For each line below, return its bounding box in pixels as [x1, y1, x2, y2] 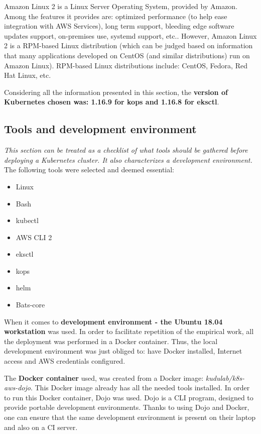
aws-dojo [4, 382, 31, 393]
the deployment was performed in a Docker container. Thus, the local [4, 336, 218, 346]
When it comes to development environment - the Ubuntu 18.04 [4, 316, 223, 327]
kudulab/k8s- [205, 372, 245, 383]
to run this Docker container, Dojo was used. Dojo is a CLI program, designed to [4, 392, 253, 402]
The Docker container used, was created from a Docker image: [4, 372, 204, 383]
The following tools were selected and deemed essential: [4, 164, 175, 175]
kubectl [16, 215, 39, 226]
